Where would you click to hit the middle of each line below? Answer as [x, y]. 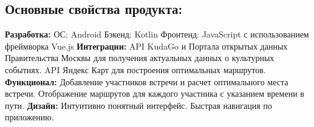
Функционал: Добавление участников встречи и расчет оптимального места [147, 81]
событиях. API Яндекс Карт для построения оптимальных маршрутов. [135, 69]
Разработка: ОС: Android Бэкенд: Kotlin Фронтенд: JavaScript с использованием [157, 34]
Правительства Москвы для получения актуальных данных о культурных [140, 58]
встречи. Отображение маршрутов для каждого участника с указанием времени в [155, 93]
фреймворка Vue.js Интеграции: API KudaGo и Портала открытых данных [146, 46]
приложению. [29, 117]
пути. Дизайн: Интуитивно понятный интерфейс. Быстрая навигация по [138, 105]
